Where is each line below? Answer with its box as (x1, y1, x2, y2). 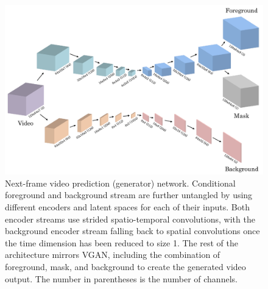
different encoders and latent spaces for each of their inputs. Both (5, 201, 250, 213)
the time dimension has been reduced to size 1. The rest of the (5, 236, 238, 249)
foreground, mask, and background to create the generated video (5, 260, 246, 273)
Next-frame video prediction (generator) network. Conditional (5, 176, 236, 189)
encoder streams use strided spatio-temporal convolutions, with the (5, 212, 255, 225)
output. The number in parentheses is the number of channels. (5, 272, 238, 285)
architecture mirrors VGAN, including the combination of (5, 248, 220, 261)
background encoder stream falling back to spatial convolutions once (5, 224, 260, 237)
